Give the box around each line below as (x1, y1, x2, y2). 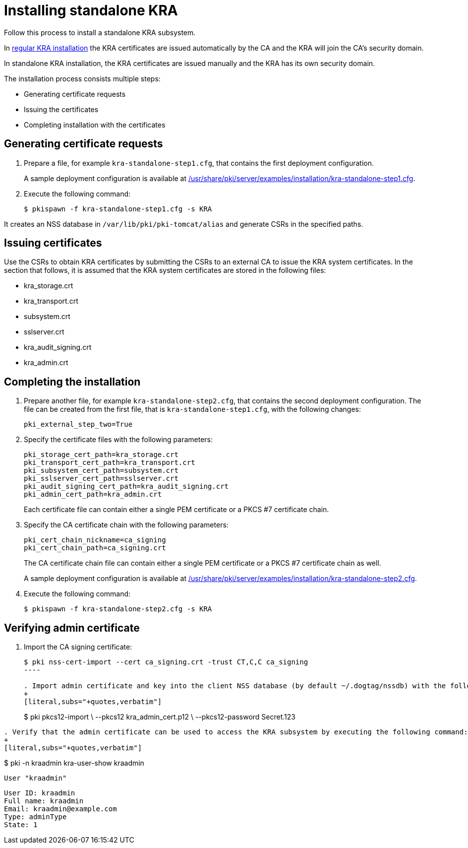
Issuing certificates (4, 237, 102, 250)
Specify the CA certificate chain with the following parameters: (24, 521, 229, 529)
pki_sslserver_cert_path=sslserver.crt (24, 474, 178, 483)
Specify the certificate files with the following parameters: (24, 435, 213, 444)
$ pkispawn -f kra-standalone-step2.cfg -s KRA (24, 605, 212, 613)
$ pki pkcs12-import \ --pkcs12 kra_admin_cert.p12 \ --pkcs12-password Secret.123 (24, 713, 295, 721)
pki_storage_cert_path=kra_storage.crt (24, 451, 178, 459)
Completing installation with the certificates (24, 120, 166, 129)
